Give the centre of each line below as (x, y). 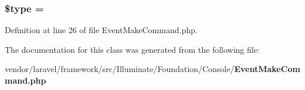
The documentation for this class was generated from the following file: (132, 49)
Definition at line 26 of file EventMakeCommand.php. (101, 30)
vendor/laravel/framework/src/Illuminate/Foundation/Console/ (120, 69)
